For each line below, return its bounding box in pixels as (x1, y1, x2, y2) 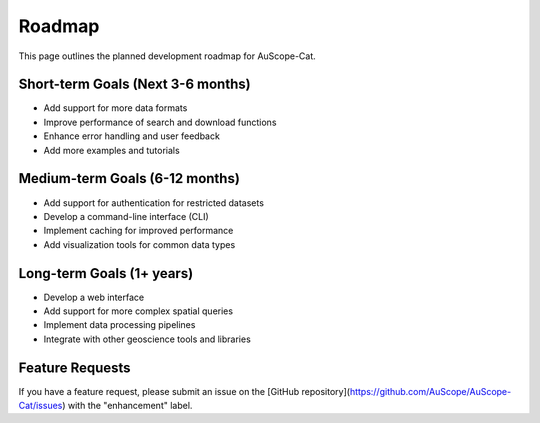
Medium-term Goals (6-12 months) (18, 170, 240, 187)
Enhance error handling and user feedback (43, 130, 220, 142)
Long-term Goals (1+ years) (18, 265, 194, 282)
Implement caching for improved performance (43, 225, 234, 237)
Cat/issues (18, 400, 63, 412)
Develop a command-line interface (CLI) (43, 210, 209, 222)
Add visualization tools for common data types (43, 238, 236, 250)
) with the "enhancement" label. (61, 400, 193, 412)
